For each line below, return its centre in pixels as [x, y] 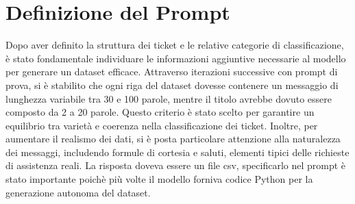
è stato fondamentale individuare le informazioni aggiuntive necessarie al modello [176, 58]
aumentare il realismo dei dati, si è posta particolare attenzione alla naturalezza [173, 139]
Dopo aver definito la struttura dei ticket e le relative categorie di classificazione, [175, 45]
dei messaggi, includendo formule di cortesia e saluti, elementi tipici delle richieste [177, 152]
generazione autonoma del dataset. [78, 192]
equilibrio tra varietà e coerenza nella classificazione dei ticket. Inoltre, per [162, 125]
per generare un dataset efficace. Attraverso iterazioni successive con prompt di [172, 72]
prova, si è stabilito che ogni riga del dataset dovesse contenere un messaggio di [172, 85]
